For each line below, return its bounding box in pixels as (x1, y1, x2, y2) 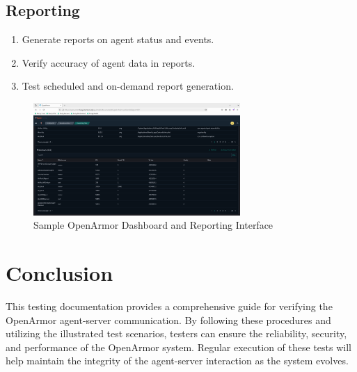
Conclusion (6, 259, 113, 287)
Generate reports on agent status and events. (22, 32, 214, 47)
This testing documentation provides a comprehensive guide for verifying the (6, 299, 333, 314)
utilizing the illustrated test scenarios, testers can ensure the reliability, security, (6, 326, 347, 341)
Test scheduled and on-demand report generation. (22, 79, 234, 93)
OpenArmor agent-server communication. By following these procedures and (6, 312, 331, 327)
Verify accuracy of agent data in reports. (22, 55, 196, 70)
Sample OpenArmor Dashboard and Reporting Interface (33, 218, 273, 232)
